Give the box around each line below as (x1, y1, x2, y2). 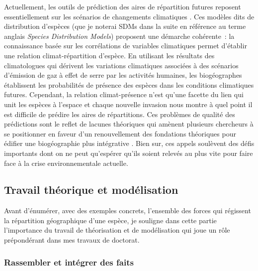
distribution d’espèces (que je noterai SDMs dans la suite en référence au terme (4, 21, 246, 31)
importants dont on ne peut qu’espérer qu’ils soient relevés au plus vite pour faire (4, 147, 253, 158)
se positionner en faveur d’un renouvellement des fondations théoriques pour (4, 128, 236, 138)
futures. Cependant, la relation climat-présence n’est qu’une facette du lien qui (4, 89, 244, 100)
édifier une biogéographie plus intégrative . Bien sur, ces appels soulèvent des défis (4, 138, 255, 148)
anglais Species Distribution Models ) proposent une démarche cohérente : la (4, 30, 235, 41)
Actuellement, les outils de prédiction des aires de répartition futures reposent (4, 1, 241, 11)
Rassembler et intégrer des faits (4, 256, 134, 268)
